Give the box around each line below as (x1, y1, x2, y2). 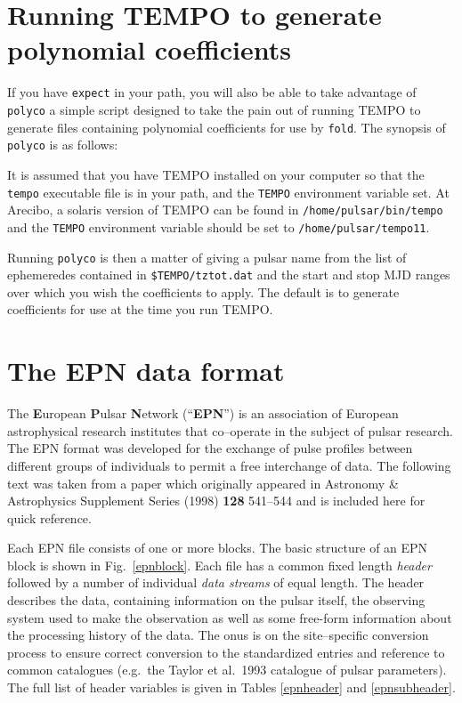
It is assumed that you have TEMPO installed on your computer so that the (7, 165, 425, 183)
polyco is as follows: (7, 135, 118, 154)
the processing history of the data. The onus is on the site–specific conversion (7, 626, 429, 644)
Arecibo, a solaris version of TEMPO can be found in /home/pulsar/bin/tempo (7, 200, 443, 219)
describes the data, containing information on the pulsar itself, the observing (7, 591, 426, 610)
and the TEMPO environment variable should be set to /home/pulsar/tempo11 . (7, 217, 430, 236)
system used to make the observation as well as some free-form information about (7, 608, 452, 626)
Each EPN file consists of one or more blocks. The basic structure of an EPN (7, 538, 428, 557)
